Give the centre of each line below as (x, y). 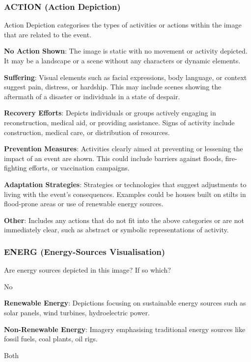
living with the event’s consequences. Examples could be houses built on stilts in (125, 194)
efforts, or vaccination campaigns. (79, 168)
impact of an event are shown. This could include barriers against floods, (113, 158)
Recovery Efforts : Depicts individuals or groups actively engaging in (110, 113)
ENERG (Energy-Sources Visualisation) (85, 251)
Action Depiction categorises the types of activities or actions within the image (123, 25)
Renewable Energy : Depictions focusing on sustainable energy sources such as (125, 303)
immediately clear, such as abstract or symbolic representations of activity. (116, 230)
